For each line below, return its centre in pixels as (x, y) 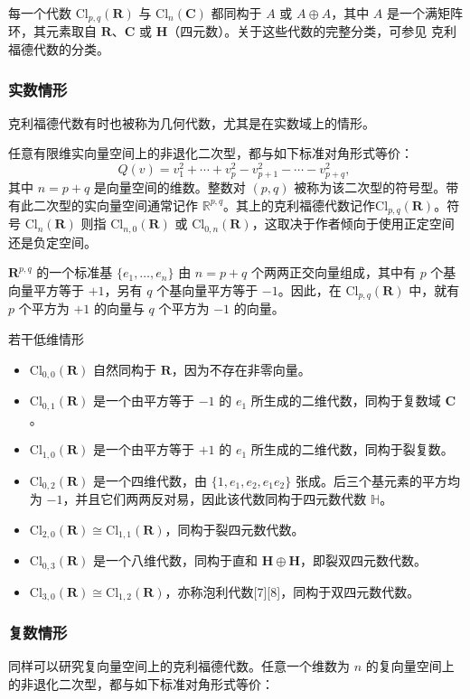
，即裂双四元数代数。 (364, 560)
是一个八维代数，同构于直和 (176, 560)
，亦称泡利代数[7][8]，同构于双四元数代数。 (292, 591)
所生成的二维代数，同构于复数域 (346, 401)
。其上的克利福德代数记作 (300, 205)
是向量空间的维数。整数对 (169, 187)
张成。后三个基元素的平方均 (377, 480)
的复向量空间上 (410, 666)
